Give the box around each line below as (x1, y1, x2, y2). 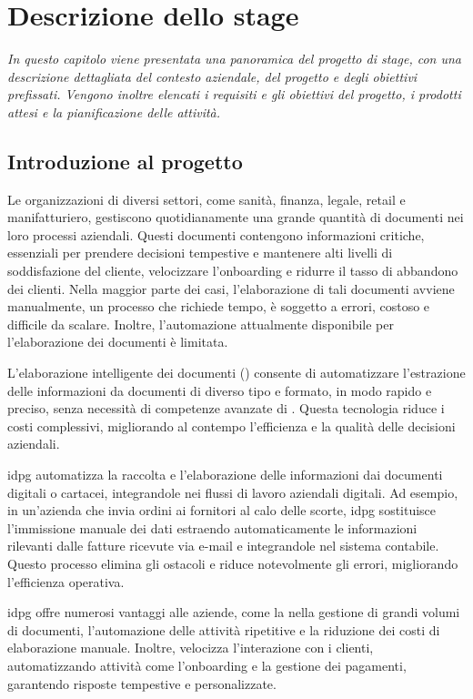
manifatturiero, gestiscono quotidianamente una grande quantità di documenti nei (7, 208, 464, 227)
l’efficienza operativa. (7, 572, 125, 591)
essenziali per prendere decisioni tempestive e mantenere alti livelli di (7, 243, 393, 262)
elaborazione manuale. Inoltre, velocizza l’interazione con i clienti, (7, 638, 374, 657)
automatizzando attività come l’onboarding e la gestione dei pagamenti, (7, 655, 407, 674)
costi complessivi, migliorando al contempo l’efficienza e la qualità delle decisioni (7, 416, 456, 435)
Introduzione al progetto (7, 147, 243, 175)
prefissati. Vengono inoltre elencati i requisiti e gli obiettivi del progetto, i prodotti (7, 85, 461, 104)
